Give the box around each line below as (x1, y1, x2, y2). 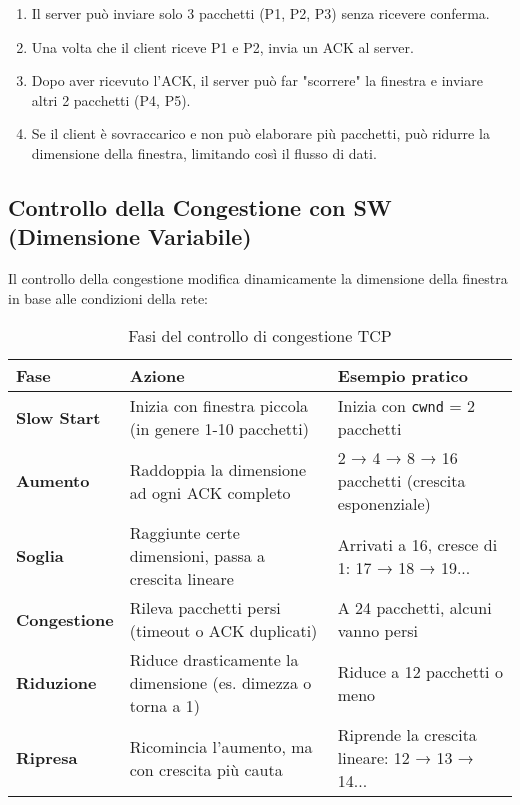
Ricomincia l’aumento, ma (129, 734, 313, 758)
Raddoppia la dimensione (129, 457, 307, 481)
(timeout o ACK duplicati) (129, 619, 318, 643)
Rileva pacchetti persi (129, 596, 281, 620)
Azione (129, 364, 185, 388)
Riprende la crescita (337, 723, 477, 747)
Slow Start (16, 405, 101, 429)
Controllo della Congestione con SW (8, 191, 392, 222)
